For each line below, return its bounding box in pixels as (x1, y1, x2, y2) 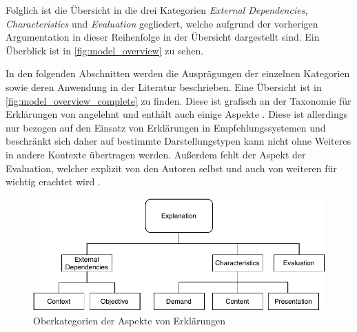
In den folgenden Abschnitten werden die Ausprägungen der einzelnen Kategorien (6, 66, 350, 81)
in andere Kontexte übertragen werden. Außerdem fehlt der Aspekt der (6, 147, 306, 161)
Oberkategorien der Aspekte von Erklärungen (33, 313, 225, 328)
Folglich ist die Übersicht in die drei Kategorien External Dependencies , (6, 3, 308, 17)
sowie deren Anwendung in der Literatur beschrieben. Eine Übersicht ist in (6, 79, 322, 94)
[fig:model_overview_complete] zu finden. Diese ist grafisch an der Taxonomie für (6, 93, 351, 107)
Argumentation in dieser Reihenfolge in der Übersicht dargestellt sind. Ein (6, 30, 320, 44)
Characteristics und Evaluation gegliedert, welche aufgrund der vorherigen (6, 16, 318, 30)
